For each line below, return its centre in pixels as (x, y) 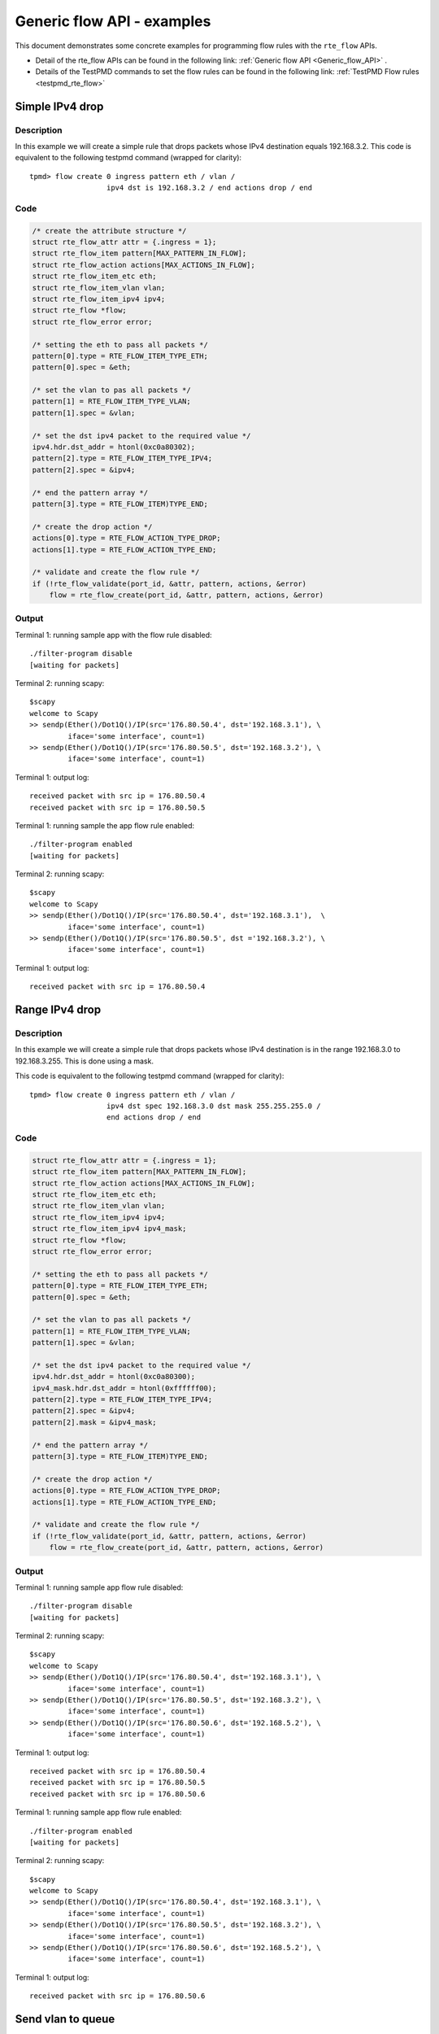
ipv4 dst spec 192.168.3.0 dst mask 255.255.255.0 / (213, 1106)
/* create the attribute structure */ (109, 231)
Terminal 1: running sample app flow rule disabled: (99, 1587)
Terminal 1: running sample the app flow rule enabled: (105, 825)
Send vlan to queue (65, 2019)
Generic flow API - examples (113, 21)
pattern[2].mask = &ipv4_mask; (95, 1422)
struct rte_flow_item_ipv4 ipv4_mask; (109, 1229)
